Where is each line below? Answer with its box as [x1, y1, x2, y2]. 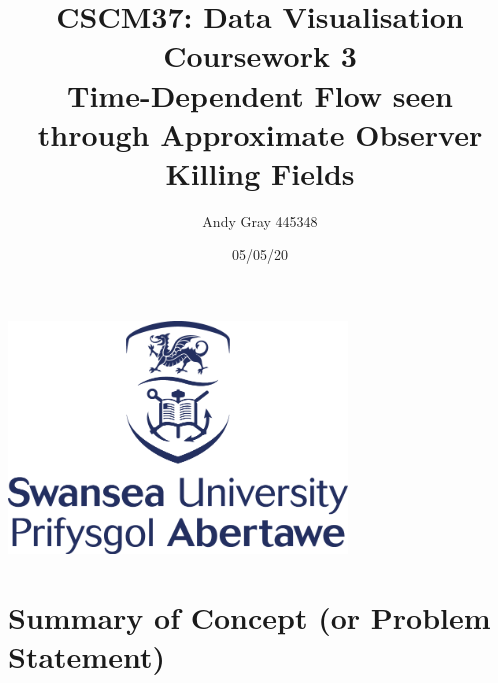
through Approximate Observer [37, 113, 483, 154]
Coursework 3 [163, 35, 357, 76]
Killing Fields [165, 152, 355, 193]
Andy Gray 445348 [202, 210, 318, 231]
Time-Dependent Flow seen [67, 74, 453, 115]
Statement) [8, 635, 165, 676]
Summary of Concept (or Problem [8, 596, 491, 637]
